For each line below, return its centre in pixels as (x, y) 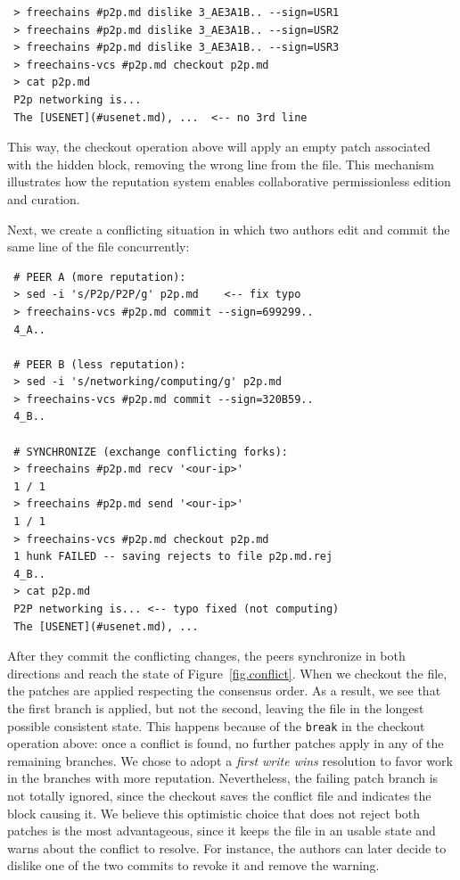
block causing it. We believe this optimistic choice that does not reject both (214, 813)
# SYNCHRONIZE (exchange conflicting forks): (151, 452)
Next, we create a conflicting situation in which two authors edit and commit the (229, 229)
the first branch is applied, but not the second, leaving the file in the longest (216, 707)
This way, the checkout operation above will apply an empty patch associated (219, 147)
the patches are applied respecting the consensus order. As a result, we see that (224, 691)
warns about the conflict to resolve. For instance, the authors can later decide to (227, 847)
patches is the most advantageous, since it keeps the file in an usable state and (222, 831)
